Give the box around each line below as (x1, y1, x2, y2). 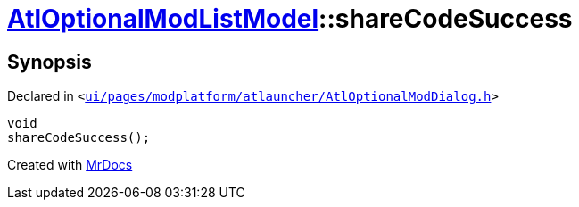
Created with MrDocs (7, 157, 133, 173)
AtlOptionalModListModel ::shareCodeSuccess (7, 4, 573, 34)
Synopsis (7, 50, 92, 73)
